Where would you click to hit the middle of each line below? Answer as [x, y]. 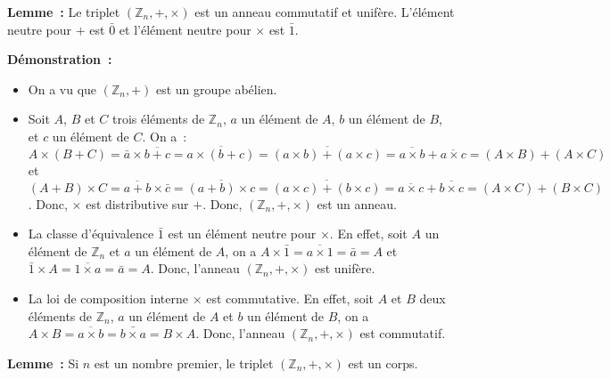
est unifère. [345, 268]
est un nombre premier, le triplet [184, 363]
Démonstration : [60, 59]
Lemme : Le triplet [64, 12]
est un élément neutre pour [242, 234]
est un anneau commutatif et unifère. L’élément [325, 12]
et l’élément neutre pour [185, 29]
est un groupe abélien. [216, 89]
